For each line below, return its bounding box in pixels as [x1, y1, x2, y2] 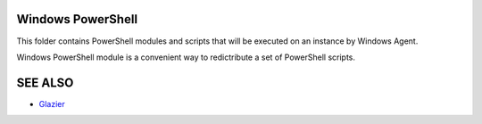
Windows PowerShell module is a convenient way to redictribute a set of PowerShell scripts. [16, 52, 356, 62]
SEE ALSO [16, 75, 74, 90]
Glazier [38, 98, 66, 109]
